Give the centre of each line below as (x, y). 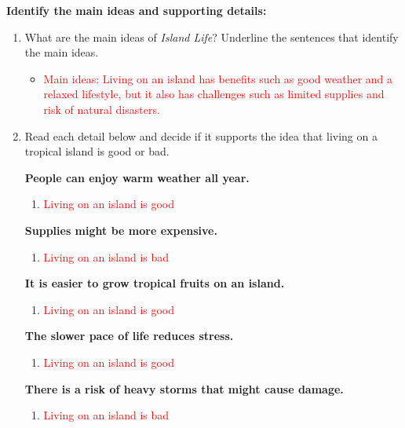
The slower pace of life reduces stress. (129, 336)
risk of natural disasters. (102, 109)
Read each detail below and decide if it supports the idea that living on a (201, 135)
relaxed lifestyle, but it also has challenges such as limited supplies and (214, 94)
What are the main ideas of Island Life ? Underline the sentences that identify (212, 37)
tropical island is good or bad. (97, 151)
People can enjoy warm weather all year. (137, 177)
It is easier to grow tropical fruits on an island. (155, 283)
